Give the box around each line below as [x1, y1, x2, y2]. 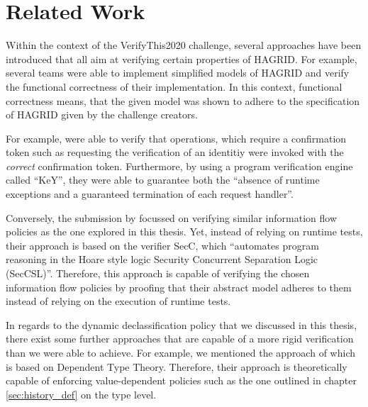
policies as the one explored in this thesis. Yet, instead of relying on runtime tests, [6, 224, 363, 239]
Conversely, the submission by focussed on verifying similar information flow [6, 210, 338, 225]
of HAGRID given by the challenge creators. [6, 107, 198, 122]
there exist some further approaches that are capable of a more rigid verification [6, 331, 354, 346]
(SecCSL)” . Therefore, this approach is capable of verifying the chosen [6, 266, 310, 281]
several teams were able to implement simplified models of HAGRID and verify [6, 65, 350, 80]
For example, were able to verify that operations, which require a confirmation [6, 130, 347, 145]
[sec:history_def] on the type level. [6, 386, 157, 401]
